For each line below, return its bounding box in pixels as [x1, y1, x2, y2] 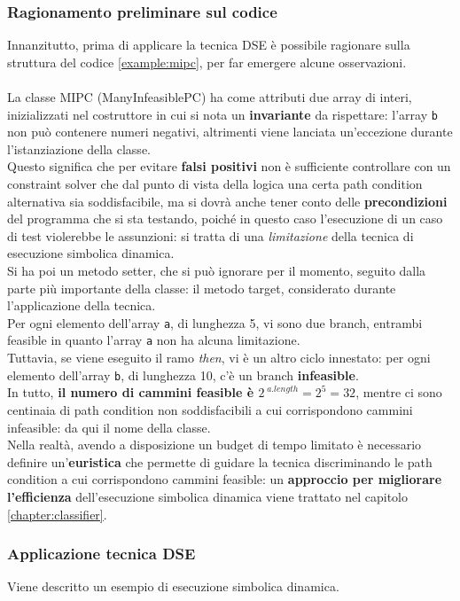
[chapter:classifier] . [7, 504, 107, 523]
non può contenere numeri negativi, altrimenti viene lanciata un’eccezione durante [7, 122, 453, 141]
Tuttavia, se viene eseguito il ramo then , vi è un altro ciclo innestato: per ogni [7, 348, 431, 367]
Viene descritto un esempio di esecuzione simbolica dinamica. [7, 577, 339, 596]
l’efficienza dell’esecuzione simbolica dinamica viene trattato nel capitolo [7, 487, 408, 505]
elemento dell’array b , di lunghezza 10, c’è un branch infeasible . [7, 365, 359, 384]
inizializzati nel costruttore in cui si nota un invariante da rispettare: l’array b [7, 105, 438, 123]
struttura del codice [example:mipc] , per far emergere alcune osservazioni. [7, 52, 407, 71]
